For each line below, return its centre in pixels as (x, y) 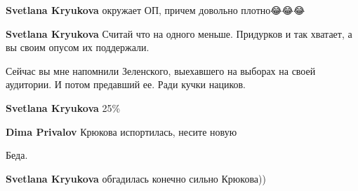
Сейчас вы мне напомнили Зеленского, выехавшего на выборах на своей (161, 70)
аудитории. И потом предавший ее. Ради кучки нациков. (126, 84)
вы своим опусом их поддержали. (78, 47)
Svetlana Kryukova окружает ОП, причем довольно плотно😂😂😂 (155, 10)
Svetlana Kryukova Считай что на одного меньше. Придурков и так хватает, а (179, 33)
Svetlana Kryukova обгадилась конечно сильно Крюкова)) (136, 178)
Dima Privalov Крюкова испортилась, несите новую (121, 131)
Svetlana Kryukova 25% (63, 107)
